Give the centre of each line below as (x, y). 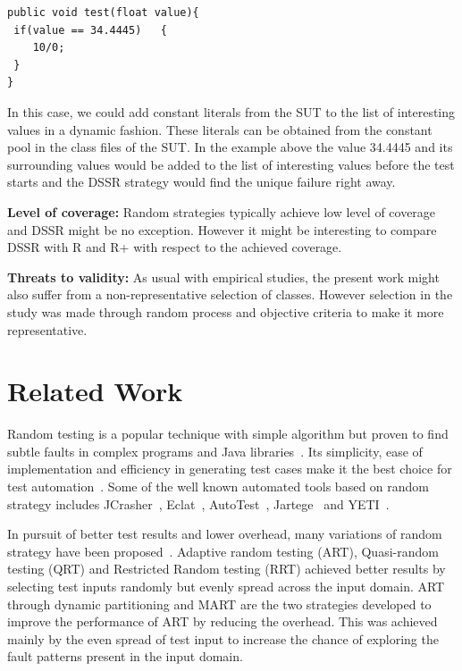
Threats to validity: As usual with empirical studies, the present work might (223, 277)
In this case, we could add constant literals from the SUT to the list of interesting (231, 111)
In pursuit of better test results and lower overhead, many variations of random (225, 534)
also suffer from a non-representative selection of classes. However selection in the (230, 294)
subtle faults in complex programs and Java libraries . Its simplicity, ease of (215, 451)
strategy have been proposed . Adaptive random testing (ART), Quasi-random (223, 551)
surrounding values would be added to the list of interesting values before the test (231, 164)
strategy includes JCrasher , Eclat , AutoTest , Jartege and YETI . (198, 503)
